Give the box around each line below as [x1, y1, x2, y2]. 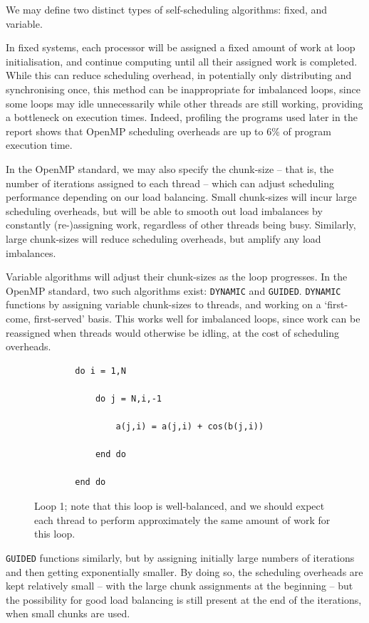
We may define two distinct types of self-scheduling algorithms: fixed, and [6, 2, 328, 16]
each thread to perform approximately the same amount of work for [34, 512, 331, 527]
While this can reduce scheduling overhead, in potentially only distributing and [6, 68, 352, 83]
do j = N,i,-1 [95, 393, 162, 404]
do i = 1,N [75, 365, 126, 376]
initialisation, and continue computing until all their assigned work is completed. [6, 53, 358, 68]
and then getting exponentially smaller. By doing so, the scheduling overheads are [6, 564, 363, 579]
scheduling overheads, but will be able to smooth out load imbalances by [6, 203, 323, 218]
